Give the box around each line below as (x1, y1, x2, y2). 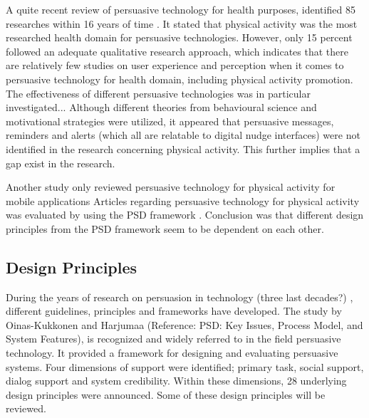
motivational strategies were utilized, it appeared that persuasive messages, (6, 113, 334, 128)
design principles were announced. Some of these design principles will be (6, 387, 326, 402)
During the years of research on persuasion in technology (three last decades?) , (6, 289, 353, 304)
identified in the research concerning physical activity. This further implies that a (6, 141, 360, 156)
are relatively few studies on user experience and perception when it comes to (6, 58, 344, 73)
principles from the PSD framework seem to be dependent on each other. (6, 221, 324, 236)
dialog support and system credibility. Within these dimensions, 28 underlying (6, 373, 347, 388)
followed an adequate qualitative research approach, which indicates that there (6, 43, 348, 58)
